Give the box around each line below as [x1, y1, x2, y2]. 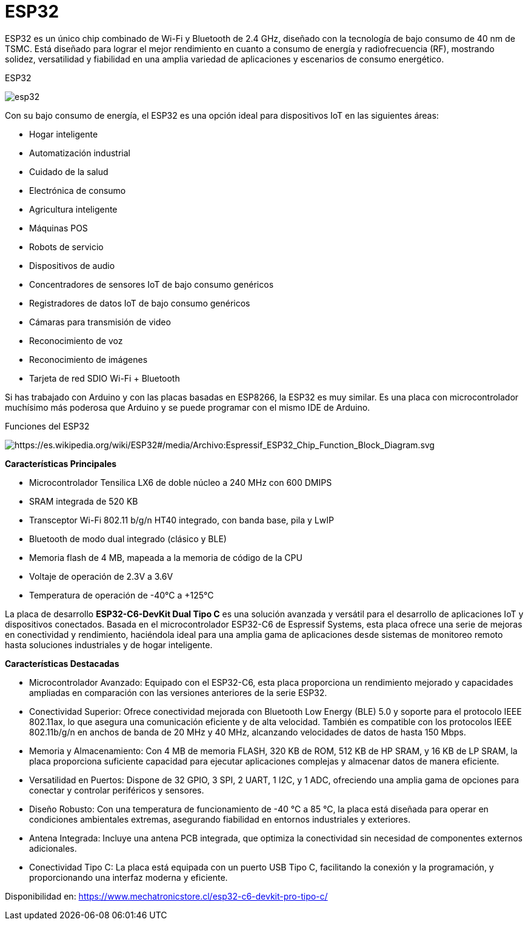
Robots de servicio [29, 241, 104, 252]
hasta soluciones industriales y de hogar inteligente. [5, 639, 213, 650]
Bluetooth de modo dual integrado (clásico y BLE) [29, 533, 227, 544]
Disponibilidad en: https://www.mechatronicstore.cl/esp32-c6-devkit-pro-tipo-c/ [5, 890, 328, 901]
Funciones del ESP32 [5, 420, 90, 431]
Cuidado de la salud [29, 166, 109, 177]
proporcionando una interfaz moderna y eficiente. [29, 872, 228, 883]
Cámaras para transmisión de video [29, 316, 171, 327]
